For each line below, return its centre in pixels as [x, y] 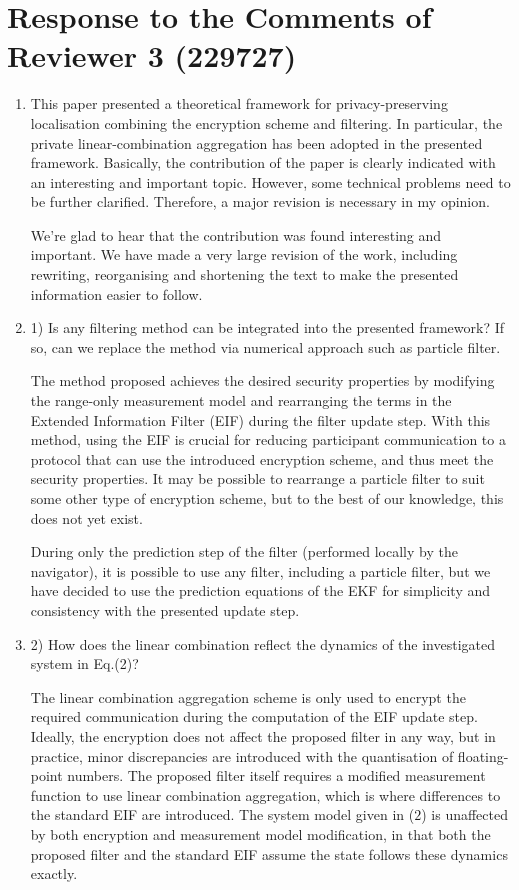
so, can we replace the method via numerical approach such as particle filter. [265, 346]
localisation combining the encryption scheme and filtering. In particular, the [266, 122]
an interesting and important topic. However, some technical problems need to [270, 181]
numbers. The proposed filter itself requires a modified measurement [276, 775]
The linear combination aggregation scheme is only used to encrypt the [248, 696]
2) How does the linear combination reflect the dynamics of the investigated [263, 643]
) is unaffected [464, 814]
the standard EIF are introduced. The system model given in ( [222, 814]
